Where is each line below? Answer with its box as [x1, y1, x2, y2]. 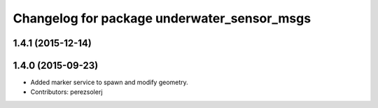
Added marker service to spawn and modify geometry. [30, 78, 188, 87]
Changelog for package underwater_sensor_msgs [13, 11, 311, 26]
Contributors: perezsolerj [30, 88, 103, 96]
